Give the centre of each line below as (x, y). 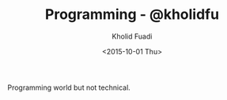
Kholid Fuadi (132, 36)
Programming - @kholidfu (132, 15)
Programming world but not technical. (69, 87)
